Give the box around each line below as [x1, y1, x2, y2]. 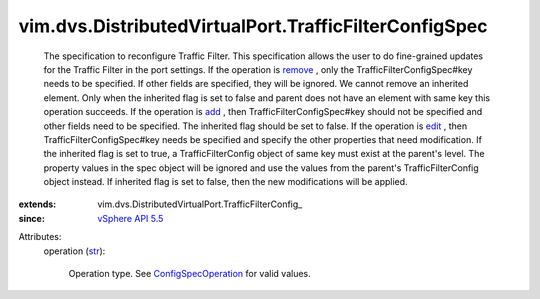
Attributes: [18, 231, 62, 243]
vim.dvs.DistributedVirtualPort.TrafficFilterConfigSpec [18, 15, 488, 37]
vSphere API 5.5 [97, 212, 164, 224]
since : [18, 212, 45, 224]
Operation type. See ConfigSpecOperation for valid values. [68, 268, 311, 280]
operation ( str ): [43, 245, 106, 257]
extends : [18, 198, 57, 210]
